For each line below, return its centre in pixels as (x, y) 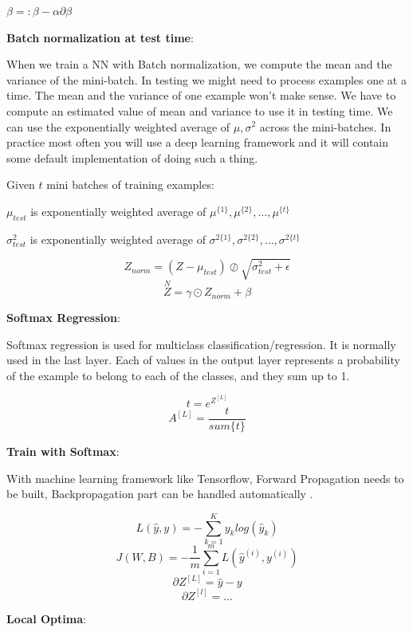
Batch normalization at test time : (100, 37)
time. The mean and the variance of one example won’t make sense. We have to (201, 95)
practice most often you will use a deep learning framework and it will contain (198, 142)
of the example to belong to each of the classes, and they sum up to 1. (178, 375)
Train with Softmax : (63, 451)
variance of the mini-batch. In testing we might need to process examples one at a (206, 79)
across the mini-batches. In (325, 126)
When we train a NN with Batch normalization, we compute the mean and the (199, 64)
